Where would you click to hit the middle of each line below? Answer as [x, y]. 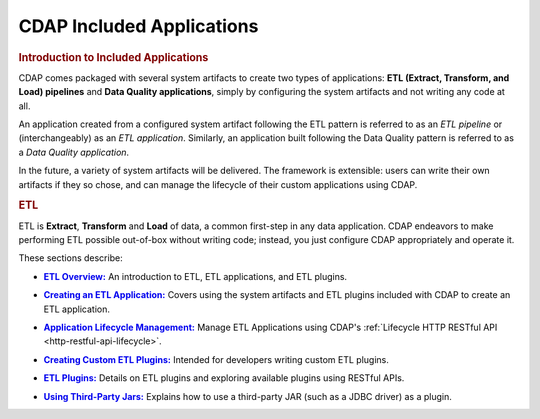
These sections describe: [71, 258]
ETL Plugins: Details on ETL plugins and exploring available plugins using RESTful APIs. [224, 378]
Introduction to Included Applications [113, 57]
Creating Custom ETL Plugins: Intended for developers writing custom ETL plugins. [216, 359]
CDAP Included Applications [138, 26]
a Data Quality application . [74, 152]
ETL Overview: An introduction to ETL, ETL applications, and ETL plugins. [195, 276]
